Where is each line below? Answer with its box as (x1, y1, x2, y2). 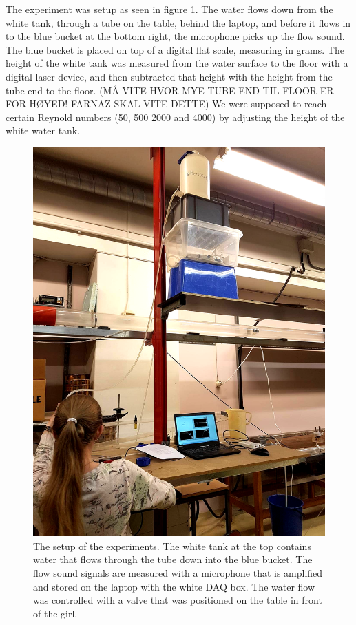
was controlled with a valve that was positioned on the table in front (33, 593, 322, 607)
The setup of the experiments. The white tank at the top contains (33, 538, 311, 553)
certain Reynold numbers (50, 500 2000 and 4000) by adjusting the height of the (6, 109, 345, 124)
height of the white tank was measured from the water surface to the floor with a (6, 56, 348, 70)
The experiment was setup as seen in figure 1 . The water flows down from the (6, 2, 333, 16)
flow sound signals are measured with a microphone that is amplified (33, 566, 323, 580)
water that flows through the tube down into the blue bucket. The (33, 552, 313, 566)
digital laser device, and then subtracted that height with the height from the (6, 69, 333, 83)
